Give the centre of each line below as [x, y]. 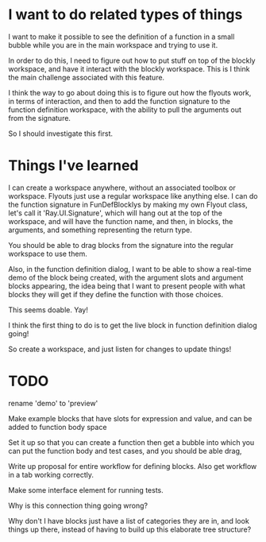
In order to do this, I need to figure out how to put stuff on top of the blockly [132, 60]
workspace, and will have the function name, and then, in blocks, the [121, 221]
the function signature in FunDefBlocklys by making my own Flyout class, [128, 204]
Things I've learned [73, 166]
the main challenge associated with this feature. [87, 77]
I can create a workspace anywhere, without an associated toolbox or [122, 188]
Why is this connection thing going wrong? [78, 505]
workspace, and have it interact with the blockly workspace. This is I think [129, 68]
